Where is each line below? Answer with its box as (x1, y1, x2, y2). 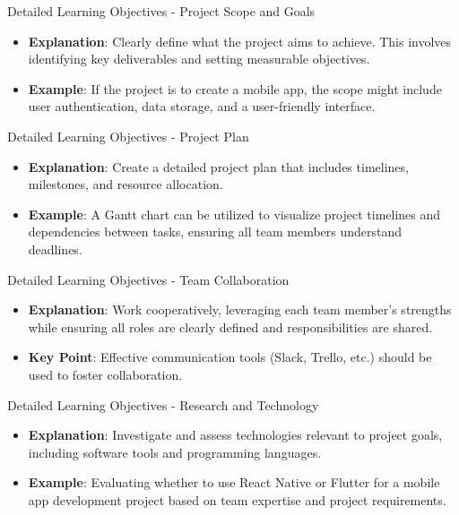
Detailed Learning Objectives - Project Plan (7, 126, 249, 145)
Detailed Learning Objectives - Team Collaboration (7, 270, 290, 288)
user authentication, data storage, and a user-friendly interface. (28, 97, 376, 116)
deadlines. (28, 239, 82, 258)
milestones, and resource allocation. (28, 175, 223, 193)
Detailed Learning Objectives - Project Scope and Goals (7, 2, 316, 20)
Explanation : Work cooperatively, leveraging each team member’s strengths (28, 300, 452, 319)
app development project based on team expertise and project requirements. (28, 490, 446, 509)
